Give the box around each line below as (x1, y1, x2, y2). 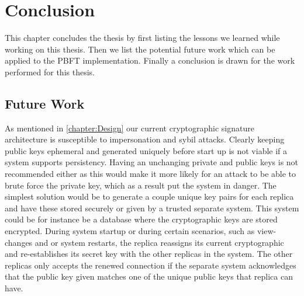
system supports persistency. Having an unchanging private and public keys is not (5, 156, 299, 168)
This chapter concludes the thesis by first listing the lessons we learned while (5, 32, 280, 44)
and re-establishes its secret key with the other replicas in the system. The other (5, 248, 293, 260)
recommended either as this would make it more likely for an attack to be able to (5, 168, 296, 180)
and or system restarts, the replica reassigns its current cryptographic (34, 236, 284, 248)
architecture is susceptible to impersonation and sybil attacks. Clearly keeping (5, 133, 285, 145)
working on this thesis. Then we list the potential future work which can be (5, 43, 275, 55)
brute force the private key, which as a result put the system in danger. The (5, 179, 277, 191)
